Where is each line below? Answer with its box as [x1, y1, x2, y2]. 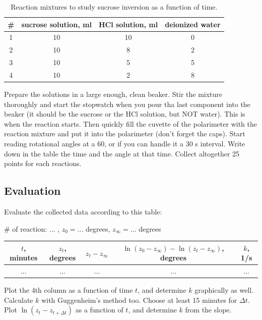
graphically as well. [194, 285, 254, 295]
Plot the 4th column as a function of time [4, 285, 133, 295]
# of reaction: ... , [4, 223, 60, 234]
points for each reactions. [4, 158, 82, 169]
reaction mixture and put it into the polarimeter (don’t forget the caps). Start [4, 128, 245, 139]
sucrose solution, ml [21, 19, 92, 29]
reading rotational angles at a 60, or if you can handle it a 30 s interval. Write [4, 138, 245, 149]
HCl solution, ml [98, 19, 158, 29]
